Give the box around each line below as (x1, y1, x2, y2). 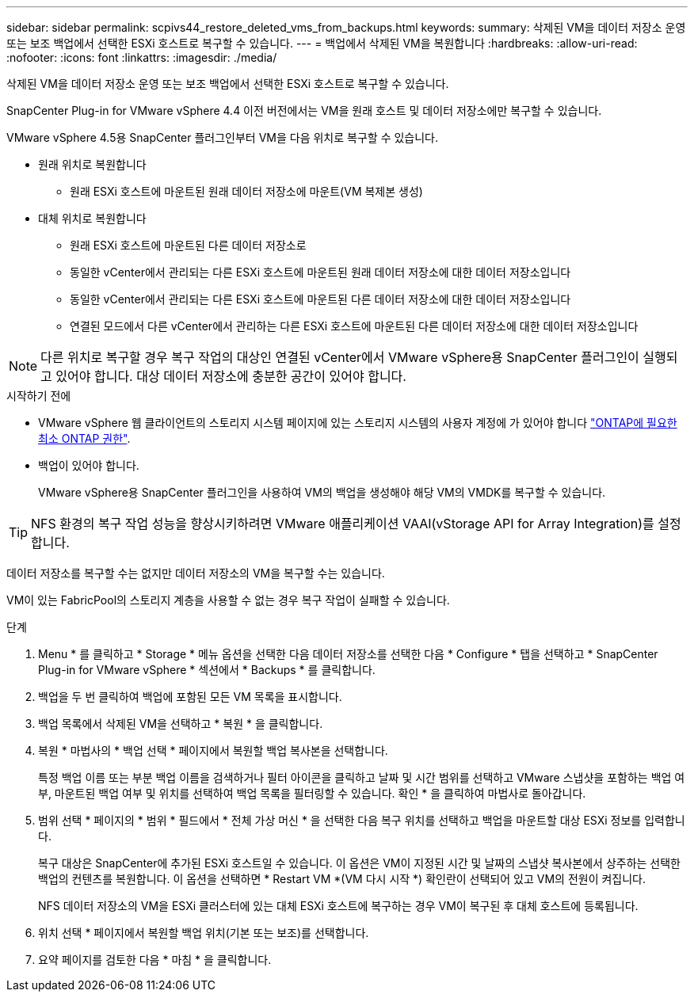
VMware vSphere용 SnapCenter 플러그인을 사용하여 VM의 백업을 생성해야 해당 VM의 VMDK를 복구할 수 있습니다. (38, 486, 606, 499)
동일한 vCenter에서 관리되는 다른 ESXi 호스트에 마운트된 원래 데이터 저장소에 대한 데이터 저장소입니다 (70, 265, 571, 279)
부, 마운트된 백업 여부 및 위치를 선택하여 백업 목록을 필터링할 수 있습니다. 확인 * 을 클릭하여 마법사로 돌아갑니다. (38, 787, 586, 800)
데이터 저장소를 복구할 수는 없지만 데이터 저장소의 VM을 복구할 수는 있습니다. (6, 566, 385, 580)
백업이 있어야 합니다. (38, 459, 139, 472)
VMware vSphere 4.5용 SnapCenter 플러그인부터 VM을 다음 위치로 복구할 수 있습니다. (6, 131, 439, 144)
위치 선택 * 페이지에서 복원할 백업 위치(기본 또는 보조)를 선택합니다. (38, 926, 369, 939)
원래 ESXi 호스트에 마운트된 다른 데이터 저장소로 (70, 238, 307, 252)
